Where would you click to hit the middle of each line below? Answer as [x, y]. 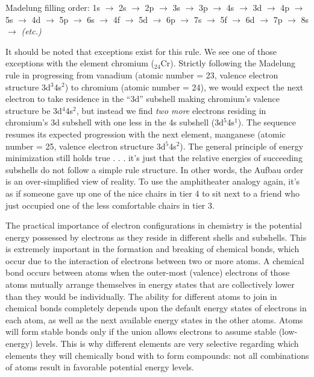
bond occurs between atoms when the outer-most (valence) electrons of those [148, 272]
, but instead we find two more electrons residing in [171, 110]
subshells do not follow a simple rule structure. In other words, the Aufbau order [155, 169]
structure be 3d [34, 110]
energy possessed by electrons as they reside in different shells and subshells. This [156, 237]
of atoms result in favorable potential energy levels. [100, 367]
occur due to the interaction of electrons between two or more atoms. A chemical [155, 260]
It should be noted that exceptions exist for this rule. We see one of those [141, 51]
